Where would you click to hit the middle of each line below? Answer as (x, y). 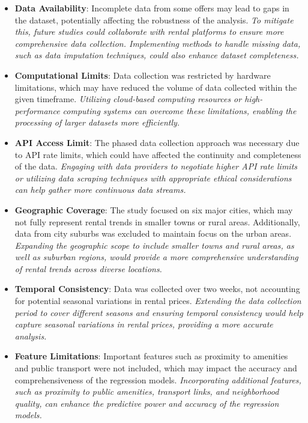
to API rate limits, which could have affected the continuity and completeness (158, 154)
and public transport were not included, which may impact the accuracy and (156, 368)
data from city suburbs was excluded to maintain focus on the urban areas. (153, 233)
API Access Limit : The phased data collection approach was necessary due (157, 142)
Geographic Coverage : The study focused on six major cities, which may (154, 209)
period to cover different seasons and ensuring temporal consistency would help (159, 312)
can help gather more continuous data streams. (100, 190)
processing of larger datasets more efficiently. (97, 122)
